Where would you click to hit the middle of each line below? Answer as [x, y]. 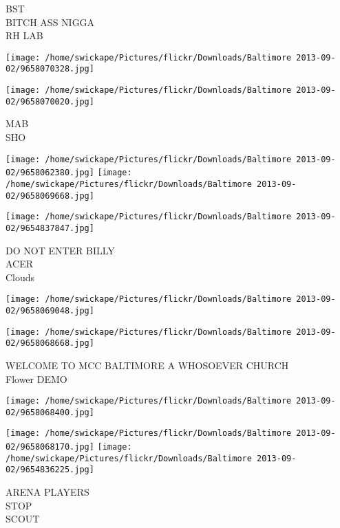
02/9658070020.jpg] [50, 101]
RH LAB [24, 35]
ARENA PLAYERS [47, 492]
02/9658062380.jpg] [50, 173]
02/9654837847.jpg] [50, 228]
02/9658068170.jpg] [50, 447]
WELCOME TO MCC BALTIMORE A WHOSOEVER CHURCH [147, 365]
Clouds [20, 277]
